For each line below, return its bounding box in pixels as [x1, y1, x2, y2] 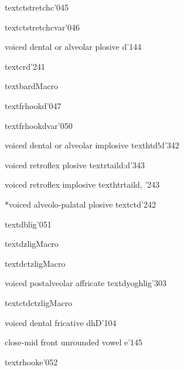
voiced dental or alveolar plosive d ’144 [5, 40, 142, 53]
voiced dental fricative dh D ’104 [5, 316, 117, 328]
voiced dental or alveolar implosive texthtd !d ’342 [5, 139, 179, 151]
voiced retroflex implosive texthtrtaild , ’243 [5, 178, 160, 191]
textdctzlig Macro [5, 257, 66, 269]
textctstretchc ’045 [5, 1, 69, 13]
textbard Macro [5, 80, 59, 92]
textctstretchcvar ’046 [5, 21, 80, 33]
